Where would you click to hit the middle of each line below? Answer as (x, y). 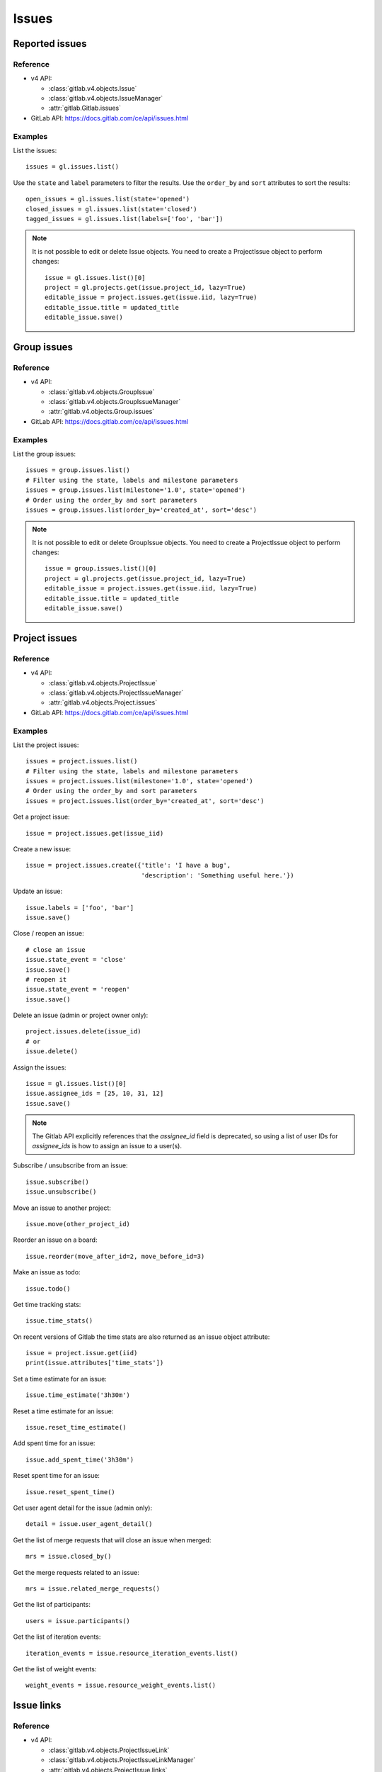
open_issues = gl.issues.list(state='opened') (108, 199)
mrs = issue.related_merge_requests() (93, 1588)
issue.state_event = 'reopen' (78, 989)
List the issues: (35, 151)
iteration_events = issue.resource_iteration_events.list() (132, 1653)
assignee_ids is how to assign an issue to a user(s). (107, 1146)
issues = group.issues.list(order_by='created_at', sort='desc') (141, 510)
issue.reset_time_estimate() (76, 1428)
